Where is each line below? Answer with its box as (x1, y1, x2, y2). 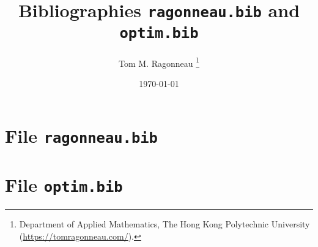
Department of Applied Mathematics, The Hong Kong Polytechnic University (19, 217, 310, 230)
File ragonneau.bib (5, 123, 158, 148)
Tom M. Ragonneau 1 (118, 55, 200, 69)
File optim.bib (5, 172, 123, 197)
